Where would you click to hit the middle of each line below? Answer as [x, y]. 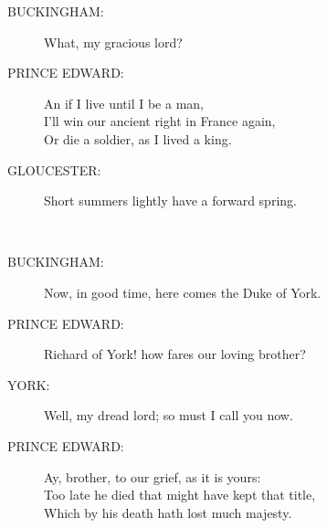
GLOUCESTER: [54, 169]
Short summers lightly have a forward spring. [170, 201]
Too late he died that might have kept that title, [180, 495]
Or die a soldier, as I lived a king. [138, 138]
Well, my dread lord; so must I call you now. [169, 415]
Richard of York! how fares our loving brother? [175, 354]
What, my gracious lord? [113, 42]
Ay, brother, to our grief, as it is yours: [153, 476]
